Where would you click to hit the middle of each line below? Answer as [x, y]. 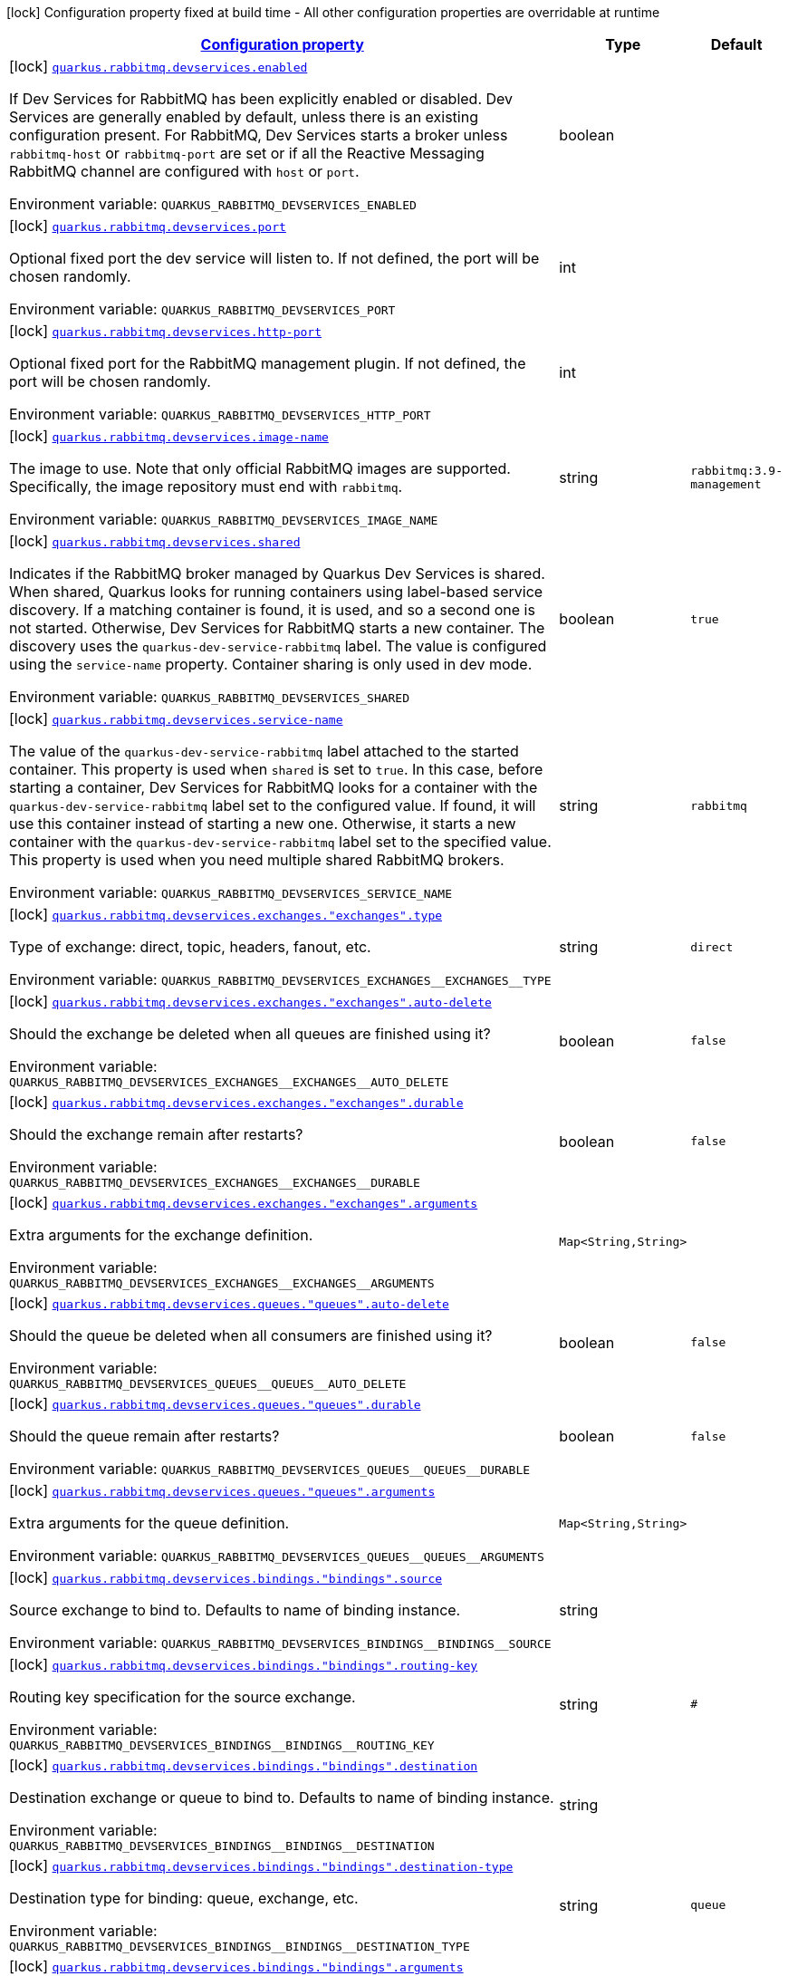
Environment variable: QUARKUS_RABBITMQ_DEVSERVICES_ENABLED [213, 204]
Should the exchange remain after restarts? [156, 1134]
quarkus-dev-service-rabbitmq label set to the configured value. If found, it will [273, 805]
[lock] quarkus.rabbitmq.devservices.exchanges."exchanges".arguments [244, 1202]
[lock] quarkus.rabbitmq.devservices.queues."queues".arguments [222, 1490]
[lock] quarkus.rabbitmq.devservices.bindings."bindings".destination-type [261, 1865]
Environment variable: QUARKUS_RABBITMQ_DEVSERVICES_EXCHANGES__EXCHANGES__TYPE [280, 979]
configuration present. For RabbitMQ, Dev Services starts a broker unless [259, 135]
